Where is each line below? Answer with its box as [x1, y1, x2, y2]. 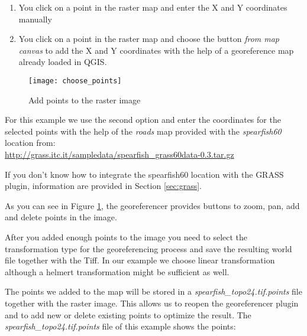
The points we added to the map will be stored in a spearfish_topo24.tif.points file [5, 285, 302, 298]
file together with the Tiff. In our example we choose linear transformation [5, 254, 275, 266]
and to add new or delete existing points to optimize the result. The [5, 308, 251, 321]
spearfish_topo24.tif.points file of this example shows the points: [5, 320, 236, 332]
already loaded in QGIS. [18, 56, 107, 68]
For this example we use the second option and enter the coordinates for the [5, 113, 281, 126]
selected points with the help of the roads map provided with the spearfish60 [5, 125, 282, 137]
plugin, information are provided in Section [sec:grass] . [5, 180, 202, 192]
